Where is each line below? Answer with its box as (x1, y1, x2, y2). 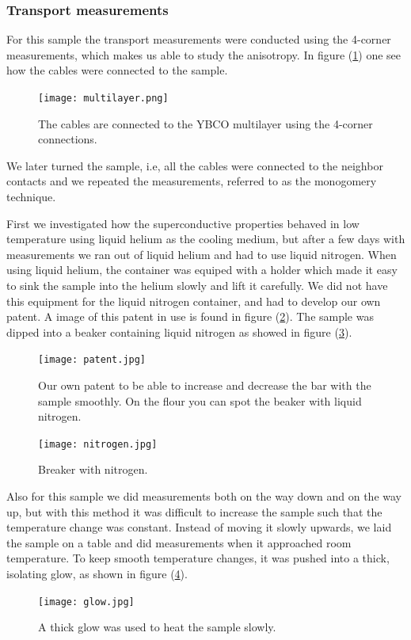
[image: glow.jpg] (38, 596, 135, 608)
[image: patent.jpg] (38, 354, 147, 366)
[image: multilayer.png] (38, 93, 169, 104)
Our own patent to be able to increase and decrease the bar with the (38, 377, 371, 394)
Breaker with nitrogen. (38, 461, 148, 478)
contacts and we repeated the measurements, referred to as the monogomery (6, 173, 377, 189)
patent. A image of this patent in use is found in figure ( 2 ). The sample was (6, 308, 374, 325)
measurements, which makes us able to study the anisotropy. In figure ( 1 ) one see (6, 46, 401, 63)
